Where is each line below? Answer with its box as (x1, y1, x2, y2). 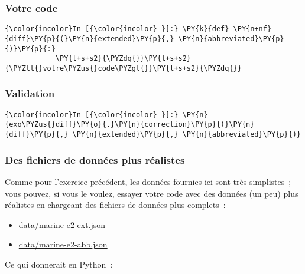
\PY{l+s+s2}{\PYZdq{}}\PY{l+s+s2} (55, 54, 191, 63)
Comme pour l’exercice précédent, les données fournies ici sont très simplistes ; (5, 175, 291, 187)
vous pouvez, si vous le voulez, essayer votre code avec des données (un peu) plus (5, 187, 298, 199)
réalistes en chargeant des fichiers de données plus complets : (5, 199, 226, 211)
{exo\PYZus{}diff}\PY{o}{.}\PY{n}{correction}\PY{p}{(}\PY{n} (5, 120, 255, 129)
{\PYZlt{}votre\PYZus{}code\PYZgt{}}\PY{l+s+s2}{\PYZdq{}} (5, 64, 242, 72)
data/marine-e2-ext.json (18, 218, 106, 230)
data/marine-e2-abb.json (18, 238, 108, 250)
